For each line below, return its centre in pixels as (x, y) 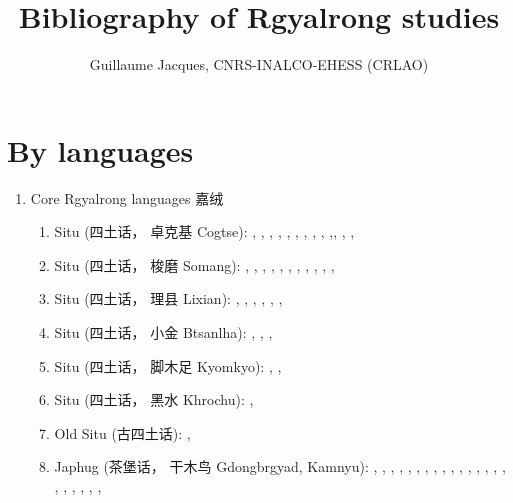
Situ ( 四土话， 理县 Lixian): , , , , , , (168, 298)
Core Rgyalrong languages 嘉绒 (127, 197)
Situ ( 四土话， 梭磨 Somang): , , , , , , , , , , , (194, 264)
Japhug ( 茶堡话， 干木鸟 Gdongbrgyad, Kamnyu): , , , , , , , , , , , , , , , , (280, 466)
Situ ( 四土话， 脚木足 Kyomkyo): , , (168, 365)
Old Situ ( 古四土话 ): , (122, 432)
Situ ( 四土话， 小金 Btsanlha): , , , (163, 332)
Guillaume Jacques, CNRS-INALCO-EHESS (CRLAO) (259, 64)
